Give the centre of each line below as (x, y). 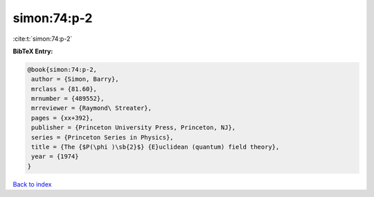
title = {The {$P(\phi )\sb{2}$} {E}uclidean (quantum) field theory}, (155, 147)
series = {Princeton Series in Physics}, (103, 137)
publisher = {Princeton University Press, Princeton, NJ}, (134, 128)
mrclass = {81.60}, (64, 89)
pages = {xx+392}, (62, 118)
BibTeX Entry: (33, 51)
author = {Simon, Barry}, (75, 79)
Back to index (32, 184)
